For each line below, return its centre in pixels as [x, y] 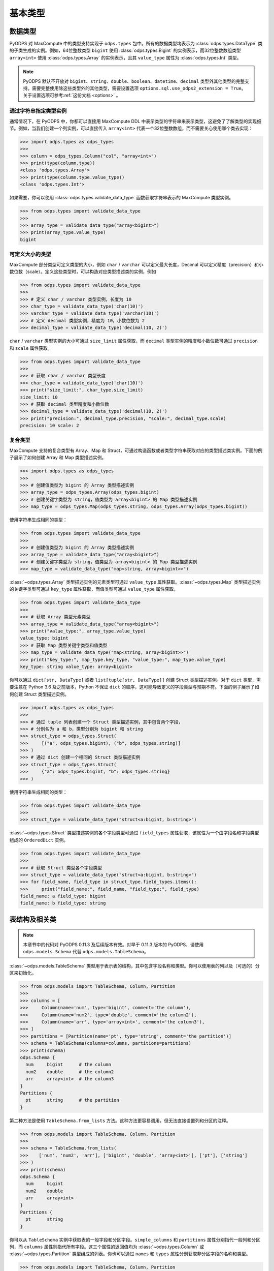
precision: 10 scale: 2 [50, 426]
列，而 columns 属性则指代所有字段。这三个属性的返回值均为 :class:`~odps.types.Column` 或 [107, 1247]
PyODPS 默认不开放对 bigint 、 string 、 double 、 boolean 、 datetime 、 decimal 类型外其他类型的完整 [134, 81]
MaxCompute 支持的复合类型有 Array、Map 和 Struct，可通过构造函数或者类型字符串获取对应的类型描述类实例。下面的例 [136, 450]
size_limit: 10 [39, 397]
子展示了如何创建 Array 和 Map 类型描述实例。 [58, 458]
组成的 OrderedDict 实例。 [39, 840]
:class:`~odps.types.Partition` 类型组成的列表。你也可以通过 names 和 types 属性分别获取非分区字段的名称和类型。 [130, 1254]
